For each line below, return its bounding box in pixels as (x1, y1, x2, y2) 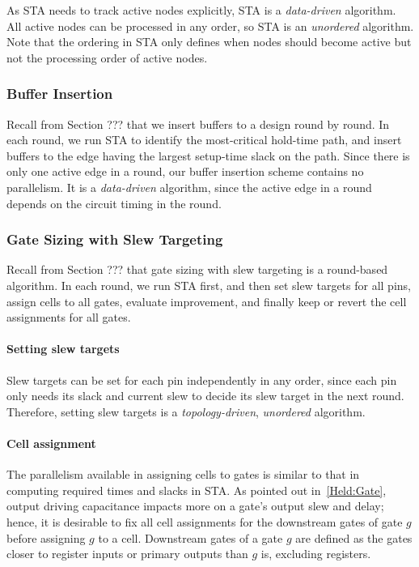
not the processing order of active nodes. (6, 49, 208, 66)
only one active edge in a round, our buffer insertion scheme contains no (6, 163, 364, 180)
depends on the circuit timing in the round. (6, 194, 222, 211)
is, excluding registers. (260, 545, 371, 562)
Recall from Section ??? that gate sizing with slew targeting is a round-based (6, 261, 388, 278)
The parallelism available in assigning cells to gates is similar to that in (6, 466, 360, 483)
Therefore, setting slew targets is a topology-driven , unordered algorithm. (6, 403, 366, 420)
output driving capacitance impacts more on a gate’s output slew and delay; (6, 497, 384, 514)
